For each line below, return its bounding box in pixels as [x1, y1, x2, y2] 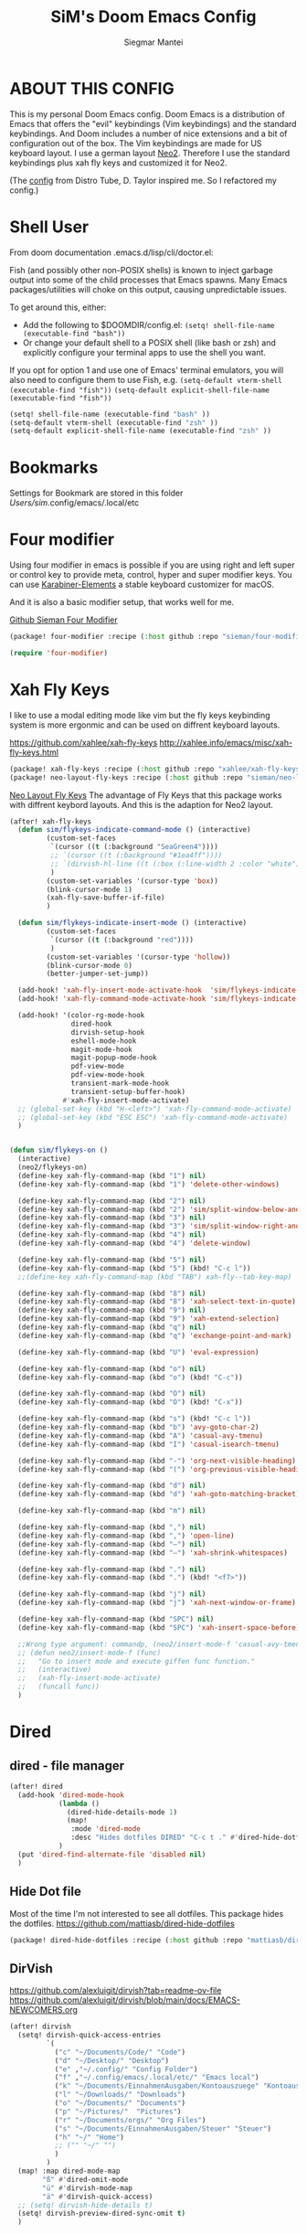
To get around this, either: [9, 302, 107, 313]
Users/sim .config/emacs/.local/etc [9, 497, 140, 508]
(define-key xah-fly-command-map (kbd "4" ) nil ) [17, 1230, 206, 1239]
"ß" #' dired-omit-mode [42, 2175, 129, 2184]
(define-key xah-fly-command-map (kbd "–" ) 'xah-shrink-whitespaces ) [17, 1548, 288, 1558]
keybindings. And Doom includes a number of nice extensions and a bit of [9, 128, 288, 139]
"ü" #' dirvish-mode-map [42, 2183, 132, 2193]
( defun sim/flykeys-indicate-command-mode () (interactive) [17, 825, 251, 835]
